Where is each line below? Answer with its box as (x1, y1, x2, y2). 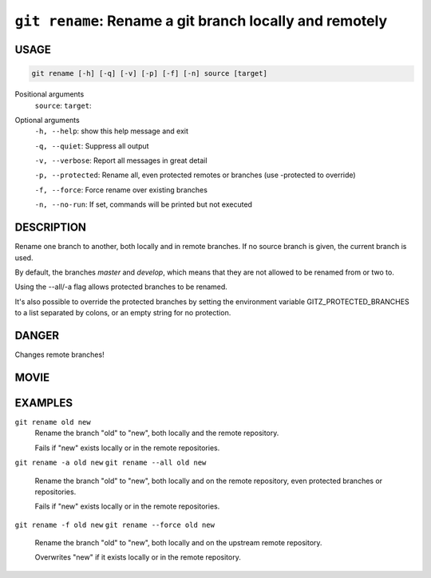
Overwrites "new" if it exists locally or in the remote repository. (34, 552, 241, 562)
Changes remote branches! (14, 350, 105, 359)
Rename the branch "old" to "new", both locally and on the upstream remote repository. (34, 538, 322, 548)
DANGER (14, 328, 60, 342)
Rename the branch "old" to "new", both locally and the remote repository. (34, 428, 279, 438)
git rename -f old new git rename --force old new (14, 520, 215, 529)
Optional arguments (14, 115, 80, 125)
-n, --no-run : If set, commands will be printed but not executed (34, 200, 253, 209)
